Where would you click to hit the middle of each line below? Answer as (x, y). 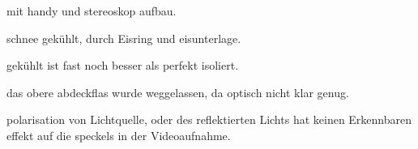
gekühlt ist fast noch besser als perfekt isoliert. (123, 65)
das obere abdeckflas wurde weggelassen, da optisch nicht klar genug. (178, 92)
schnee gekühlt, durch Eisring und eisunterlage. (124, 38)
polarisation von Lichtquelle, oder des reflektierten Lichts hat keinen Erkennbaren (209, 119)
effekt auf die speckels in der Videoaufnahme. (119, 135)
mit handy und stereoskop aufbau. (92, 11)
